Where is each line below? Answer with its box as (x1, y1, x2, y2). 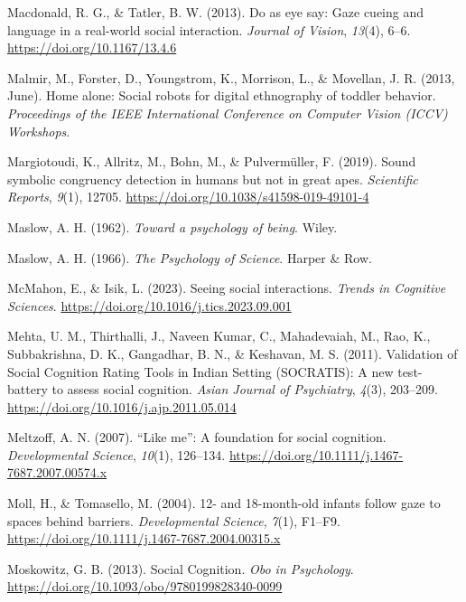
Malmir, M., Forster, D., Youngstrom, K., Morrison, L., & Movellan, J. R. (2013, (7, 68, 455, 87)
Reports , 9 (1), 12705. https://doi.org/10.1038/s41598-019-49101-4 (7, 187, 369, 206)
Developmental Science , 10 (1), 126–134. (7, 445, 226, 464)
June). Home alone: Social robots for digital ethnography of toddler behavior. (7, 86, 436, 105)
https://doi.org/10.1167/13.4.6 (7, 38, 177, 57)
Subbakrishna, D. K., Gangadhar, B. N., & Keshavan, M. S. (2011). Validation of (7, 343, 458, 362)
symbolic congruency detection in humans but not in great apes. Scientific (7, 169, 418, 188)
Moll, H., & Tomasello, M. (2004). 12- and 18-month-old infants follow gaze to (7, 494, 441, 513)
